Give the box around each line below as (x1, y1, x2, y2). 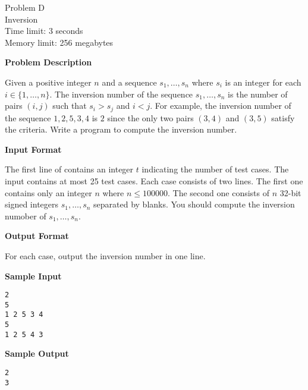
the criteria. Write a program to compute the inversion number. (5, 123, 237, 136)
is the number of (228, 87, 288, 100)
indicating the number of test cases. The (142, 163, 289, 175)
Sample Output (5, 347, 69, 360)
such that (52, 99, 87, 112)
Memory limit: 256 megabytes (5, 36, 114, 48)
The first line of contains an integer (5, 163, 134, 175)
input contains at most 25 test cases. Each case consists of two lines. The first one (5, 174, 303, 187)
